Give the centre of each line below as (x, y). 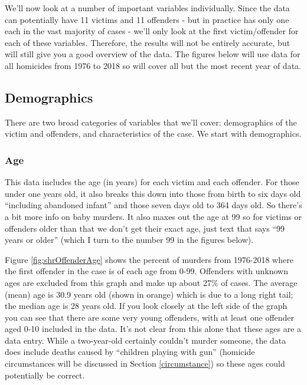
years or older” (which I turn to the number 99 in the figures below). (129, 240)
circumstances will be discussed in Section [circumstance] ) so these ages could (145, 363)
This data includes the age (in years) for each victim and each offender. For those (152, 182)
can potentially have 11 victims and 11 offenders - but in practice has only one (147, 19)
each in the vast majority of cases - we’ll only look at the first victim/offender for (152, 31)
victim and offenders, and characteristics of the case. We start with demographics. (153, 134)
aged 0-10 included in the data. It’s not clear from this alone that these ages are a (153, 329)
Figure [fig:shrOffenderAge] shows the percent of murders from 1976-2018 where (149, 259)
